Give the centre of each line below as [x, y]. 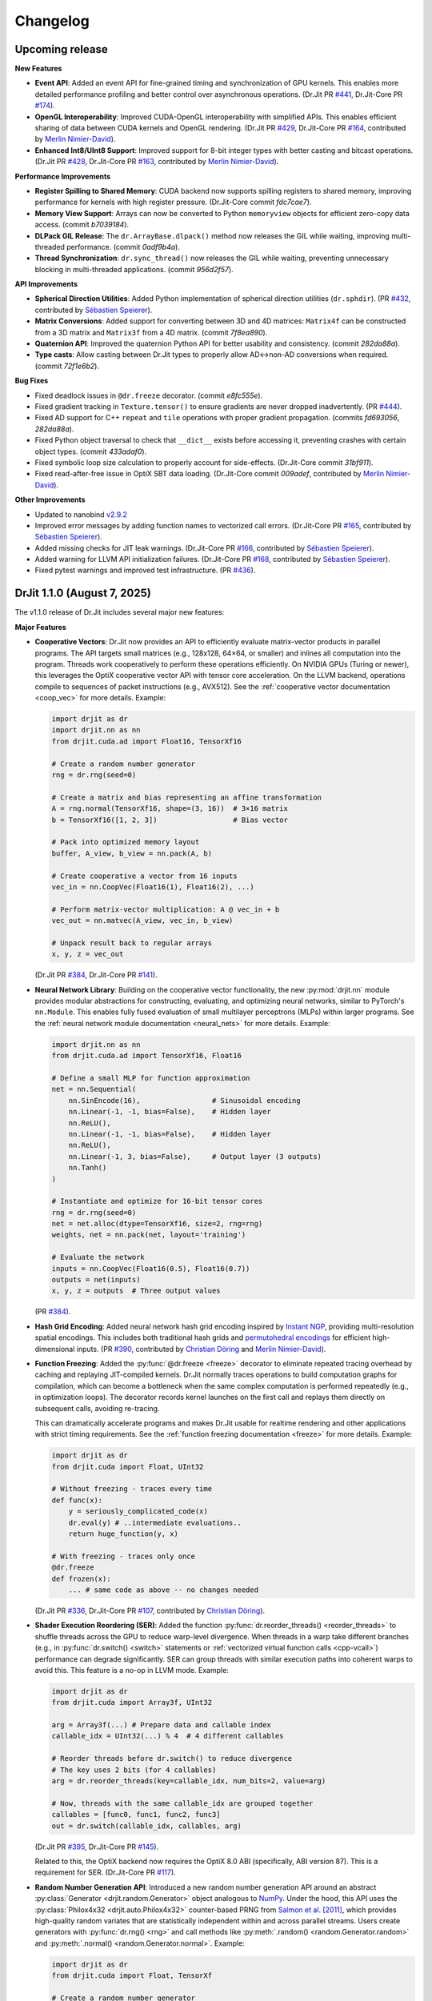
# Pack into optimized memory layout [126, 842]
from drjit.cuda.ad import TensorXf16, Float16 [146, 1056]
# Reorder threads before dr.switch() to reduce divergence [172, 1758]
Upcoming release [61, 49]
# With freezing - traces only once [124, 1556]
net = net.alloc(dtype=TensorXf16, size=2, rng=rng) [157, 1224]
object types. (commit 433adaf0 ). [91, 451]
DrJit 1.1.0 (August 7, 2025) [83, 593]
